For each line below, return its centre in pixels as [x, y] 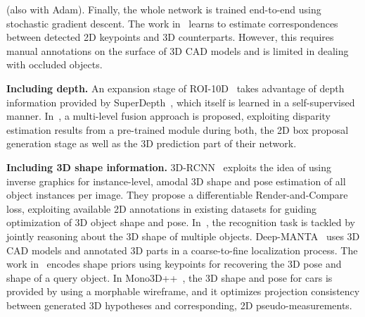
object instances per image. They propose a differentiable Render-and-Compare [177, 195]
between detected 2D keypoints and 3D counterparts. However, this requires [170, 37]
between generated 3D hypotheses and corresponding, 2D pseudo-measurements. [179, 305]
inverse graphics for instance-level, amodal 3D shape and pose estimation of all [176, 181]
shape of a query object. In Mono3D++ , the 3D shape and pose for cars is [169, 277]
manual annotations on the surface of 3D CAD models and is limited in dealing [178, 50]
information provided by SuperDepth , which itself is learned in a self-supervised [181, 102]
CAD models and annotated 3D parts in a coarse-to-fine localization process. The [182, 250]
